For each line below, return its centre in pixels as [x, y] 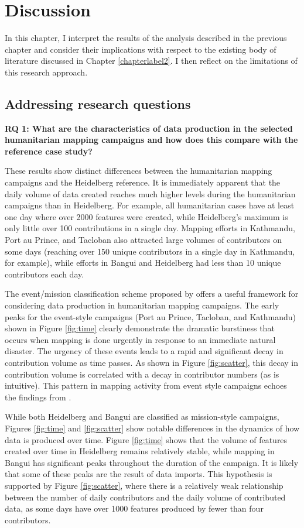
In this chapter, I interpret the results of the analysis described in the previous [146, 38]
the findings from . [38, 397]
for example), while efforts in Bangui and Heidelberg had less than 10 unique [143, 263]
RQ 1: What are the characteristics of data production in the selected [149, 128]
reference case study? [49, 151]
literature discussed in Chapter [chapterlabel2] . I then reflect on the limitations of [151, 61]
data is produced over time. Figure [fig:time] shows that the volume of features [146, 439]
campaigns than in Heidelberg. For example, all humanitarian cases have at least [150, 205]
